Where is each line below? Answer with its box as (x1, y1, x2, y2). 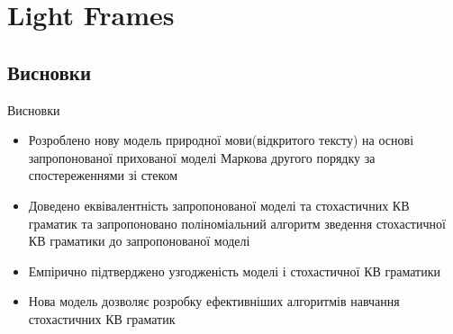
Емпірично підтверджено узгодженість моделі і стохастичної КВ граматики (28, 261, 440, 280)
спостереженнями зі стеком (28, 166, 178, 185)
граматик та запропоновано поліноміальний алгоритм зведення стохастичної (28, 213, 446, 232)
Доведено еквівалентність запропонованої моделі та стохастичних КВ (28, 195, 410, 214)
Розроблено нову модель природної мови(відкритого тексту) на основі (28, 131, 414, 149)
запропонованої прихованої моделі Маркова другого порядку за (28, 148, 376, 167)
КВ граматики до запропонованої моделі (28, 231, 250, 250)
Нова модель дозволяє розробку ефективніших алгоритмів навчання (28, 292, 400, 311)
